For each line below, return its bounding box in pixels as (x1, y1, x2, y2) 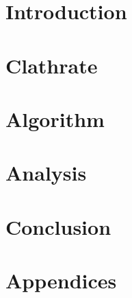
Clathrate (5, 51, 98, 79)
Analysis (5, 159, 87, 187)
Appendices (5, 266, 117, 295)
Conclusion (5, 212, 111, 240)
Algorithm (5, 104, 105, 133)
